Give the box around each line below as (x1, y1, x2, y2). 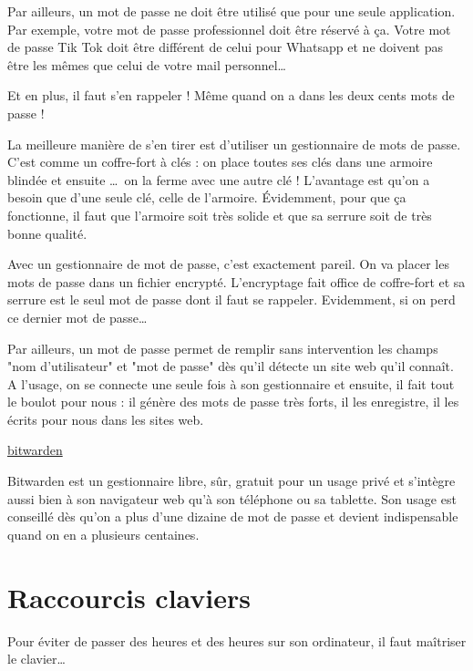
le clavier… (7, 649, 66, 668)
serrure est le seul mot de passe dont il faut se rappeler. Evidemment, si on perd (7, 290, 456, 309)
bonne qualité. (7, 223, 87, 243)
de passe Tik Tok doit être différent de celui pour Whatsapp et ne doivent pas (7, 37, 443, 57)
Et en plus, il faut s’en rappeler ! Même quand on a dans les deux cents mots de (7, 86, 455, 105)
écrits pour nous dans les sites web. (7, 409, 204, 428)
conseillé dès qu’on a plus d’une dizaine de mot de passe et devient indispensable (7, 507, 458, 526)
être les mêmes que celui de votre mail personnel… (7, 55, 286, 74)
